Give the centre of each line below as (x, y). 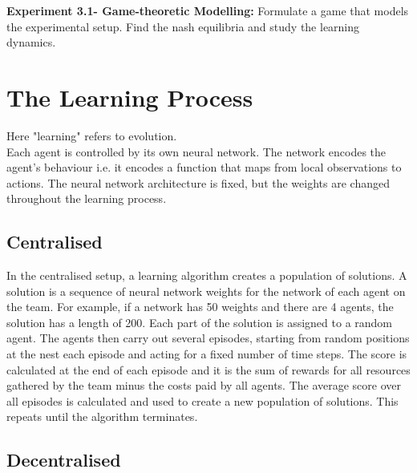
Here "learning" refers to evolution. (92, 135)
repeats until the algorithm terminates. (102, 416)
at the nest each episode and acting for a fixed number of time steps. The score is (207, 354)
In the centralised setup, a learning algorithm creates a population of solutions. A (207, 275)
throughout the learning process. (87, 198)
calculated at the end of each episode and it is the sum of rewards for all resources (208, 369)
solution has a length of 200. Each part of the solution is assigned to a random (200, 322)
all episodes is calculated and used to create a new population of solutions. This (202, 400)
